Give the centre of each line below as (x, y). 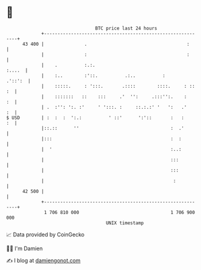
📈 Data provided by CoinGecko (45, 235)
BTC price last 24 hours (126, 28)
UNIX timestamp (125, 223)
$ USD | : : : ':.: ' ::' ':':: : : (95, 118)
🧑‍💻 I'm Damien (25, 248)
